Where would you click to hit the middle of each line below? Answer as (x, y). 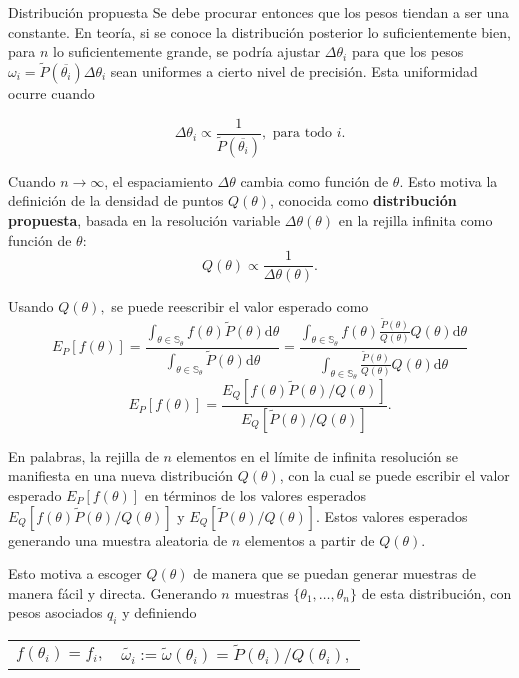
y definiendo (159, 612)
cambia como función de (314, 180)
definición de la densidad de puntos (116, 200)
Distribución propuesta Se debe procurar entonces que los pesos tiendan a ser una (259, 12)
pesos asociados (55, 612)
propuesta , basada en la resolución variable (144, 219)
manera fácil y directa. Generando (112, 592)
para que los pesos (407, 51)
